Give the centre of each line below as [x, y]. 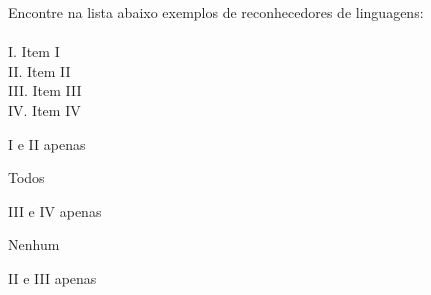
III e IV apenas [55, 210]
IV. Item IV [44, 109]
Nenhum [34, 244]
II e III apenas [52, 277]
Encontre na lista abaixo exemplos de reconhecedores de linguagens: [216, 12]
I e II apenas [47, 143]
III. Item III [45, 90]
